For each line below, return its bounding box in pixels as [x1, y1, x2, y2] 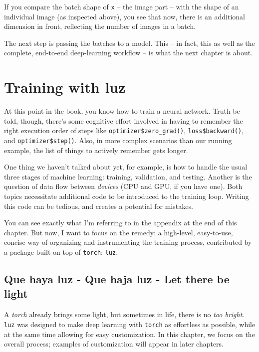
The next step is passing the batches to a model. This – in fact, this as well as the [4, 37, 255, 48]
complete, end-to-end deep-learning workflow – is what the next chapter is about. [4, 47, 253, 58]
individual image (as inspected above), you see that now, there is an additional [4, 11, 245, 21]
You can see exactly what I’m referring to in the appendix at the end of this [4, 217, 237, 228]
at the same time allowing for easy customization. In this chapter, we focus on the [4, 329, 255, 339]
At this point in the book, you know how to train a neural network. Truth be [4, 106, 240, 116]
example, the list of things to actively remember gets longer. [4, 145, 188, 155]
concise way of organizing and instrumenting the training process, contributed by [4, 237, 252, 247]
